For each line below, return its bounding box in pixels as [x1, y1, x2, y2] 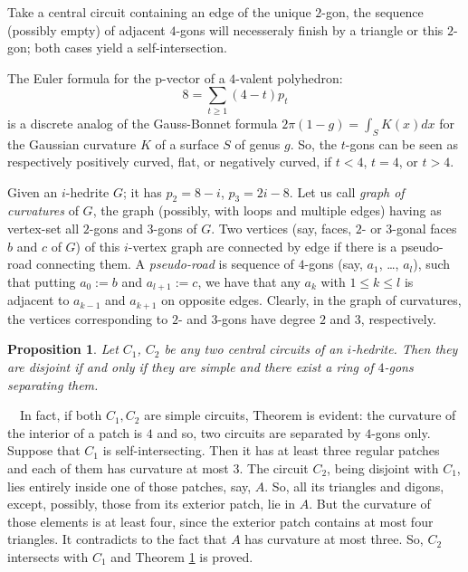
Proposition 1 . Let [7, 339, 119, 358]
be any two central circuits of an [164, 339, 343, 358]
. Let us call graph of [289, 182, 405, 201]
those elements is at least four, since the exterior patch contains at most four [7, 511, 434, 530]
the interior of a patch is [7, 423, 143, 442]
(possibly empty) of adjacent [7, 20, 166, 39]
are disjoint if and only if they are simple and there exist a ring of [7, 357, 374, 376]
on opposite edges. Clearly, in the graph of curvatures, [161, 291, 462, 310]
